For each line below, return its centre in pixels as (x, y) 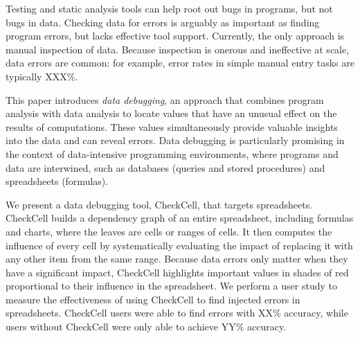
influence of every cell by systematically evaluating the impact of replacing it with (179, 245)
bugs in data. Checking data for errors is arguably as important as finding (163, 22)
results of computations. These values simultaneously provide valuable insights (172, 126)
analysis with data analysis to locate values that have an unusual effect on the (171, 113)
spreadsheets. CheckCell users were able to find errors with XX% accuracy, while (177, 313)
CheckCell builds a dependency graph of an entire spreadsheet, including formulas (180, 218)
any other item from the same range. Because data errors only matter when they (177, 259)
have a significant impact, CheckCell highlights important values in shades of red (177, 272)
